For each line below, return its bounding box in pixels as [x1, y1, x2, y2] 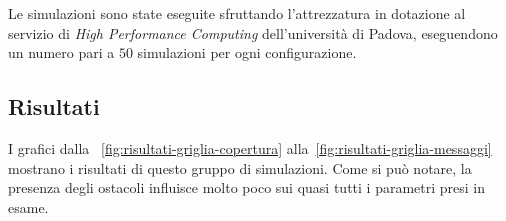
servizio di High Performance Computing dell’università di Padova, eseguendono [8, 22, 498, 43]
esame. [8, 196, 49, 217]
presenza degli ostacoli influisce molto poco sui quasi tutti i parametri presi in [8, 177, 486, 198]
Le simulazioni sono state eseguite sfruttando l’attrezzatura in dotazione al [8, 3, 466, 23]
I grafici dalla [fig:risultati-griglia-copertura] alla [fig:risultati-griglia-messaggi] [8, 137, 492, 158]
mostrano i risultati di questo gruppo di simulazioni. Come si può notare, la [8, 157, 472, 178]
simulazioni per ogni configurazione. [137, 42, 357, 63]
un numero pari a [8, 42, 115, 63]
